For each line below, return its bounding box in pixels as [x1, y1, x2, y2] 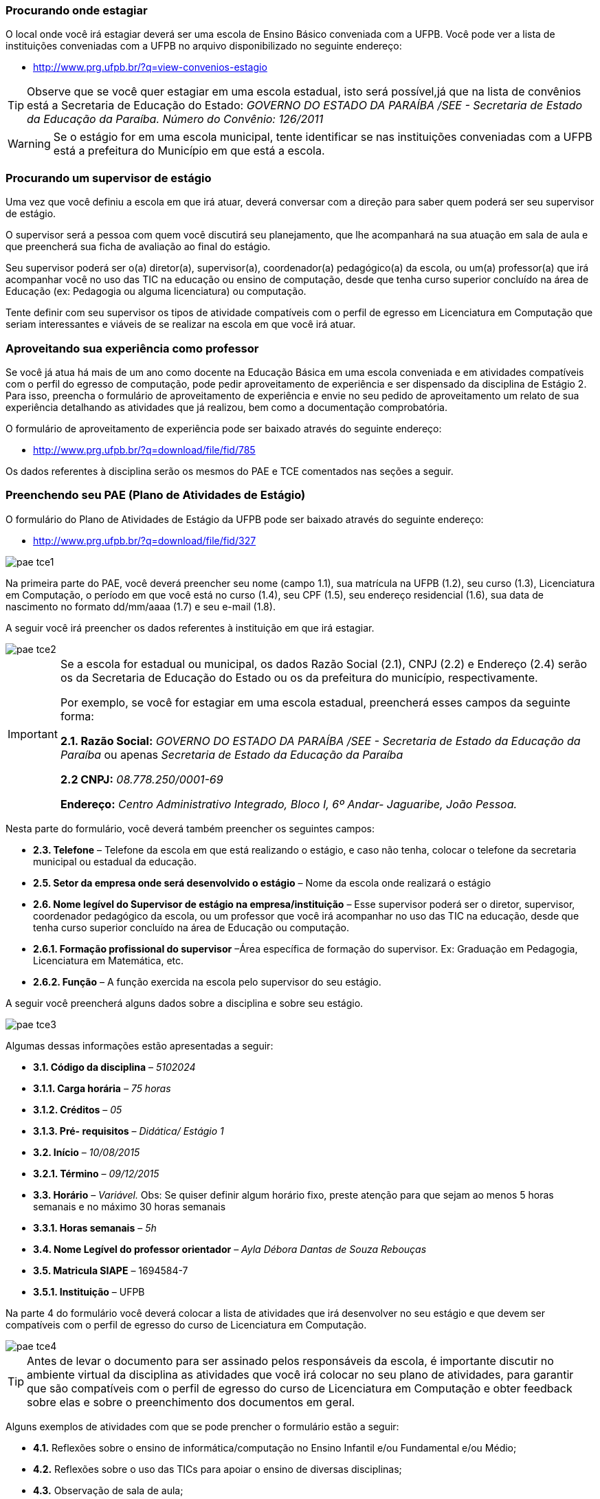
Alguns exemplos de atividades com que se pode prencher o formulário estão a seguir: [5, 1420, 399, 1432]
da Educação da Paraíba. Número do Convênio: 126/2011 [27, 112, 324, 126]
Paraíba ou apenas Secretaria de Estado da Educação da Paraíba [60, 747, 403, 762]
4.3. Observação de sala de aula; [33, 1484, 184, 1496]
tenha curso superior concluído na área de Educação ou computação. [33, 921, 350, 933]
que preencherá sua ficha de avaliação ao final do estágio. [5, 241, 271, 253]
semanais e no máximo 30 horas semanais [33, 1200, 226, 1212]
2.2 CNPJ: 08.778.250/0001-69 [60, 772, 223, 786]
